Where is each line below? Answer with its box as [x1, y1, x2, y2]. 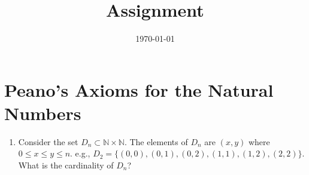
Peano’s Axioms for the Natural [4, 77, 274, 102]
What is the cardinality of [18, 159, 114, 171]
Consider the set [18, 135, 78, 148]
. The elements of [124, 135, 188, 148]
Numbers [4, 100, 81, 125]
